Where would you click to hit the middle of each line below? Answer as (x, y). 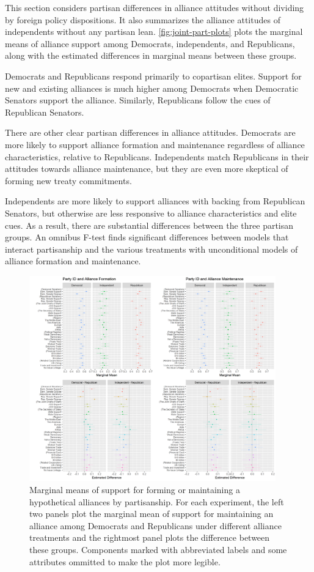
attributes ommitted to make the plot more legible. (125, 561)
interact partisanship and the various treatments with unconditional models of (152, 249)
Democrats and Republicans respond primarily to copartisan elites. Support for (153, 76)
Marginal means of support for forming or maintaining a (135, 489)
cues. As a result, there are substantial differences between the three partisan (149, 225)
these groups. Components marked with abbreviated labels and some (158, 549)
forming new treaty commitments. (68, 180)
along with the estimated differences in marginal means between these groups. (151, 55)
